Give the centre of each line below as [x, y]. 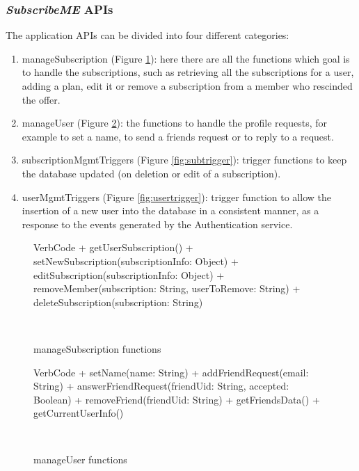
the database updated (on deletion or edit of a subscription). [151, 173]
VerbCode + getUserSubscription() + [113, 247]
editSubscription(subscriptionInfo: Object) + [129, 274]
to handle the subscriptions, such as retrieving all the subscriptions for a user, [188, 72]
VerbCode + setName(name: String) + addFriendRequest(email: [171, 372]
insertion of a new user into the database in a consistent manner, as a [170, 210]
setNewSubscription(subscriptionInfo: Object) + [136, 261]
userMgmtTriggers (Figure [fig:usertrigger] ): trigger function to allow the [176, 197]
